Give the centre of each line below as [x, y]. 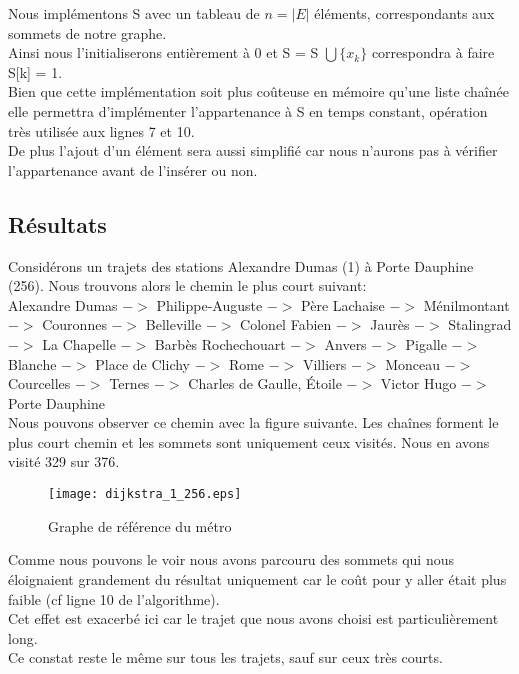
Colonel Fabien [286, 324]
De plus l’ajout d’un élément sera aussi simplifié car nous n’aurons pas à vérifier [253, 150]
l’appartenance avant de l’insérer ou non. [133, 169]
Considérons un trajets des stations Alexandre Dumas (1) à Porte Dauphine [241, 265]
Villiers [324, 363]
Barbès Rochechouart [220, 343]
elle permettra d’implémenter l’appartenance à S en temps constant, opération [248, 110]
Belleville [173, 324]
